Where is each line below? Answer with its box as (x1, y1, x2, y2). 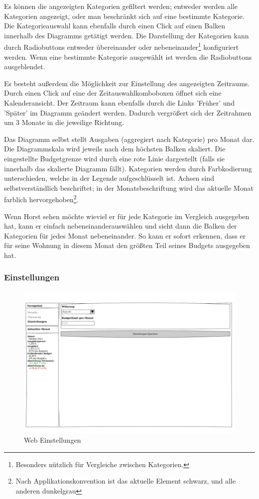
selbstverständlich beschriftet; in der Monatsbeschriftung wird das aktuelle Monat (4, 182, 254, 193)
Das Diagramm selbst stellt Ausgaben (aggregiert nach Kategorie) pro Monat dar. (4, 133, 255, 144)
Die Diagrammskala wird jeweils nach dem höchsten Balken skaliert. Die (4, 143, 226, 154)
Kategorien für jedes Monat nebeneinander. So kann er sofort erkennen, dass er (4, 230, 246, 241)
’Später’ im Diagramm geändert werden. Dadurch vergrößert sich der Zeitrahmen (4, 107, 252, 118)
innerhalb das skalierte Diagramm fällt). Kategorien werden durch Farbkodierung (4, 163, 252, 173)
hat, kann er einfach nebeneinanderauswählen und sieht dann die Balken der (4, 221, 237, 231)
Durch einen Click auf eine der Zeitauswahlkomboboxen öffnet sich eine (4, 88, 222, 98)
